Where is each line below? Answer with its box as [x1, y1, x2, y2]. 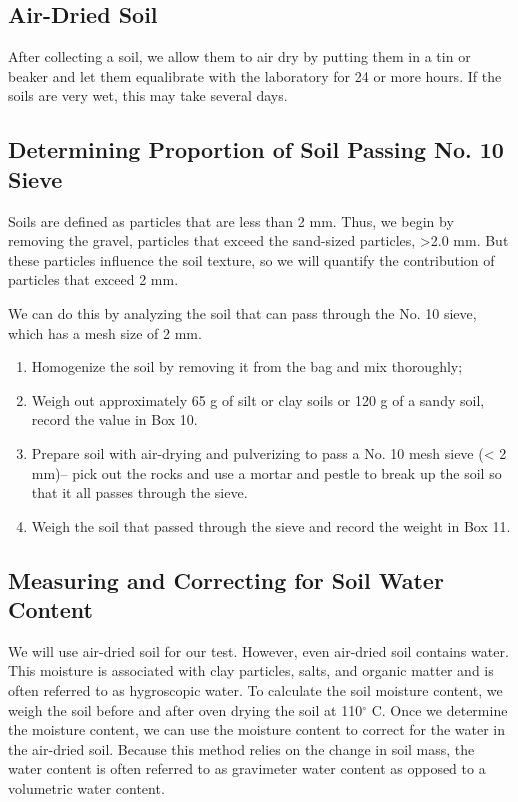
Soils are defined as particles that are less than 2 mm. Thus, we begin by [8, 210, 454, 231]
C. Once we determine [371, 699, 508, 720]
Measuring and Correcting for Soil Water [8, 564, 444, 595]
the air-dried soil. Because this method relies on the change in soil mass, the [8, 738, 475, 759]
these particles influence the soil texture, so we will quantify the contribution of [8, 249, 495, 270]
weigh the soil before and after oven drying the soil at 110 [8, 699, 363, 720]
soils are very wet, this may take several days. [8, 85, 288, 106]
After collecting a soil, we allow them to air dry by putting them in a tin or [8, 46, 471, 67]
